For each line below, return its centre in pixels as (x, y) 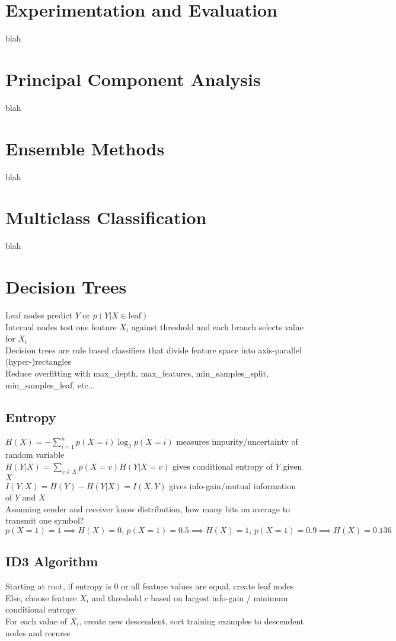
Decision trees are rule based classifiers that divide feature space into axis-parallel (154, 350)
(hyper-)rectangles (38, 361)
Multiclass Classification (106, 217)
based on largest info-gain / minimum (219, 597)
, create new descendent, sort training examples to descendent (191, 621)
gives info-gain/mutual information (232, 485)
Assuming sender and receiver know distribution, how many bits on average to (148, 508)
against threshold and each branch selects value (217, 326)
